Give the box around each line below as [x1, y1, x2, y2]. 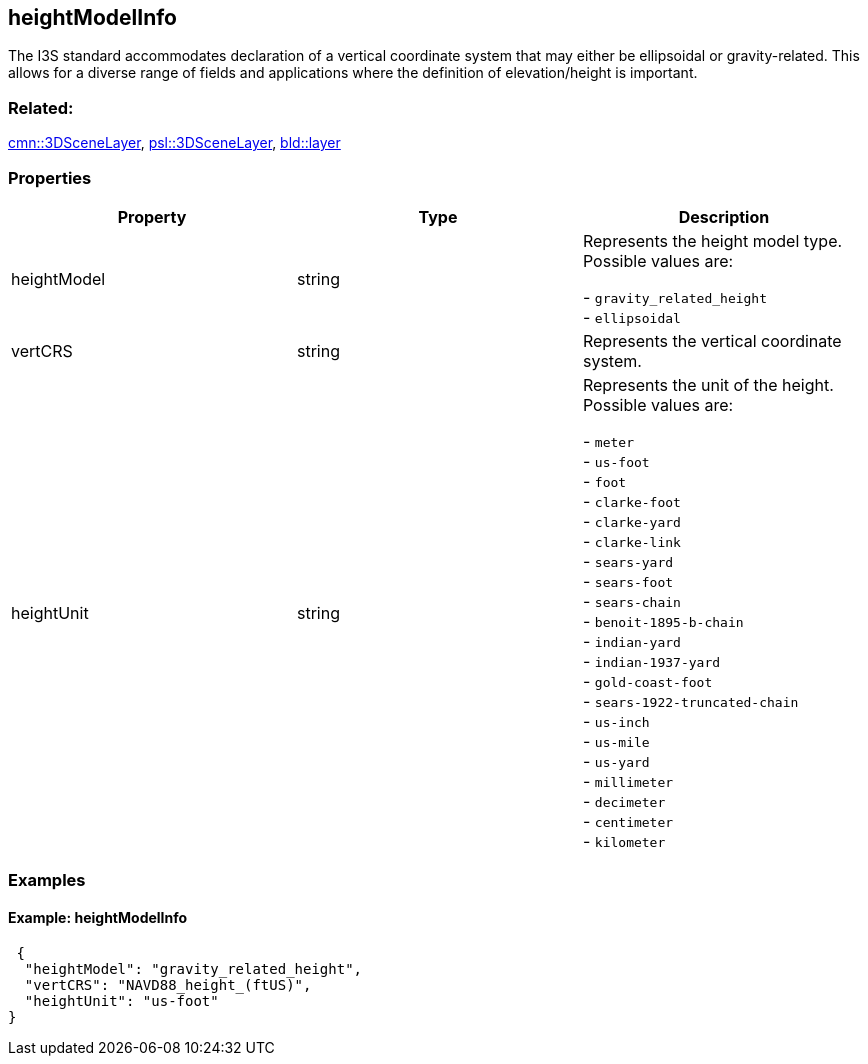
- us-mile [582, 730, 650, 751]
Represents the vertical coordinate [582, 330, 842, 351]
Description [678, 206, 770, 227]
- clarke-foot [582, 490, 681, 511]
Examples [8, 870, 86, 891]
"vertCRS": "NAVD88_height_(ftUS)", [24, 976, 312, 993]
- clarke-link [582, 530, 681, 551]
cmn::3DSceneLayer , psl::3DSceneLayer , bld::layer [8, 134, 341, 152]
